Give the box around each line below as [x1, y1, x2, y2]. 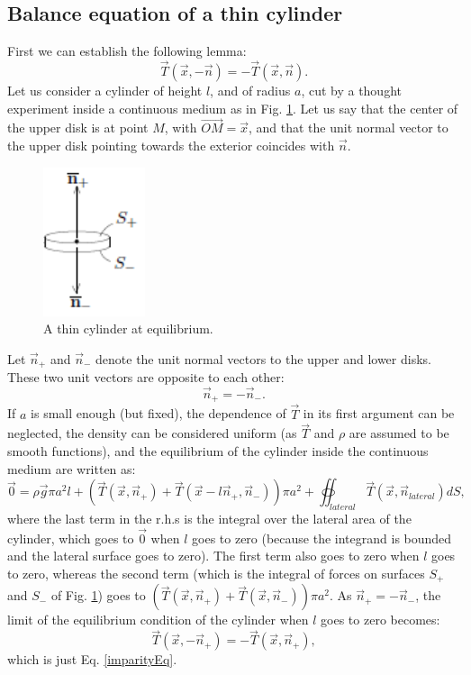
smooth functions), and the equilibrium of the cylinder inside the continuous [7, 442, 429, 461]
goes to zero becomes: [321, 610, 440, 629]
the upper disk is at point [7, 118, 149, 137]
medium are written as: [7, 459, 136, 478]
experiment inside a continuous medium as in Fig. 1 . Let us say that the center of [7, 98, 458, 117]
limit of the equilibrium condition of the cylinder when [7, 610, 309, 629]
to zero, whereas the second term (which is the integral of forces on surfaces [7, 564, 425, 583]
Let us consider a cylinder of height [7, 81, 203, 100]
